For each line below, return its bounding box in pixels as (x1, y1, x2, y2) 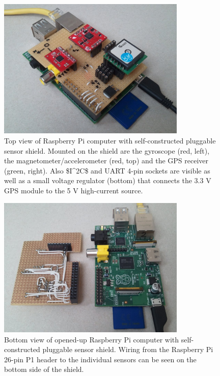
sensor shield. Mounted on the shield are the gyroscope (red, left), (4, 145, 210, 156)
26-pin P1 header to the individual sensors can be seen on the (4, 354, 197, 364)
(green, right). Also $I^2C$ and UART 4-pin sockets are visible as (4, 165, 210, 176)
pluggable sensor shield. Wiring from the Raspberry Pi (42, 344, 213, 355)
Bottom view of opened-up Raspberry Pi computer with (4, 334, 179, 344)
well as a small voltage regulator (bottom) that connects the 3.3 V (4, 175, 211, 186)
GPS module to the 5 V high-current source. (4, 185, 143, 195)
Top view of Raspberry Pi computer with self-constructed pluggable (4, 135, 216, 146)
